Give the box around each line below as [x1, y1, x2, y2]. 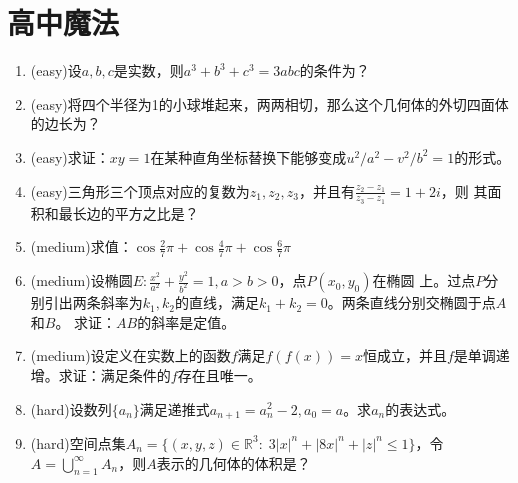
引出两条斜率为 [44, 292, 143, 313]
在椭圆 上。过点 [372, 270, 476, 291]
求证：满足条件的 [58, 364, 171, 385]
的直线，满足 [175, 292, 259, 313]
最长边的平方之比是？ [58, 202, 199, 223]
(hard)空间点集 [30, 432, 126, 453]
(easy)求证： [30, 146, 110, 167]
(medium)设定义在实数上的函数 [30, 345, 231, 366]
